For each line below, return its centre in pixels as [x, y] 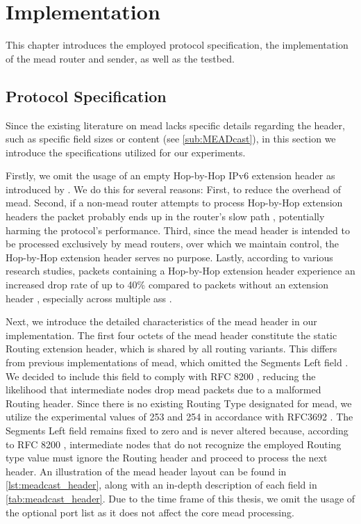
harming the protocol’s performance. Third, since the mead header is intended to [178, 230]
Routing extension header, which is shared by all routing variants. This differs [171, 349]
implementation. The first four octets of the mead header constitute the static [171, 335]
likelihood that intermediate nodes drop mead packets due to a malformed [163, 390]
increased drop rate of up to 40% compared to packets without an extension [167, 285]
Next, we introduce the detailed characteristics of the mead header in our [161, 321]
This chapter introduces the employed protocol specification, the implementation [177, 45]
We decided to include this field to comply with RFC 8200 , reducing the [161, 376]
